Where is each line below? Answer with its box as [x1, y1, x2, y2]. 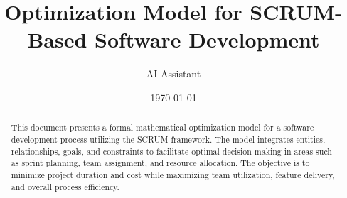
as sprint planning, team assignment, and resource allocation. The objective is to [11, 157, 310, 169]
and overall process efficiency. [11, 180, 119, 192]
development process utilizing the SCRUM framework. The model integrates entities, [11, 133, 326, 145]
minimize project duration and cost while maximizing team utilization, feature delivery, [11, 168, 335, 180]
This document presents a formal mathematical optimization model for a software [11, 121, 314, 133]
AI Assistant [146, 66, 201, 81]
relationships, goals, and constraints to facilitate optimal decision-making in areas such [11, 145, 332, 157]
